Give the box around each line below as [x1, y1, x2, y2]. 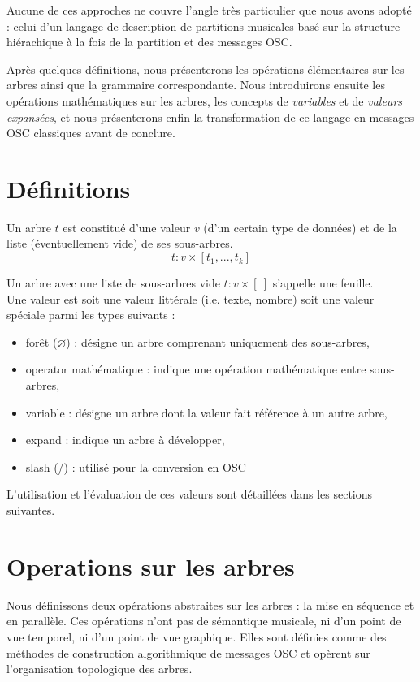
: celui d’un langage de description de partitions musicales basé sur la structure [6, 17, 401, 34]
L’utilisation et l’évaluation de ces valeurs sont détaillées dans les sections [6, 486, 373, 503]
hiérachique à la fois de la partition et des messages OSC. [6, 33, 292, 50]
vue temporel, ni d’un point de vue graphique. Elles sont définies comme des [6, 628, 387, 645]
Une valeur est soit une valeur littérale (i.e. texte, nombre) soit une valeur [6, 290, 375, 307]
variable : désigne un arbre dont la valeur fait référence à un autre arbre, [25, 404, 388, 421]
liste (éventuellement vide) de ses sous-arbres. [6, 235, 233, 252]
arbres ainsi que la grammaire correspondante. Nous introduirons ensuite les [6, 76, 385, 93]
